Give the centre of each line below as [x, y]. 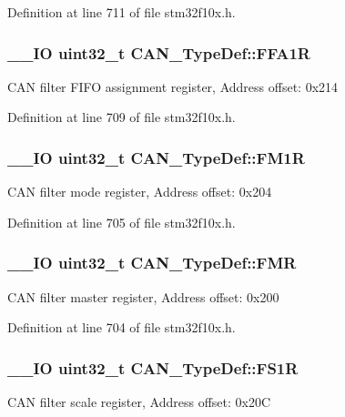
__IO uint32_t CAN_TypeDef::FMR [152, 263]
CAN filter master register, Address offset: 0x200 [143, 296]
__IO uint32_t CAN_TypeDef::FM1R [156, 157]
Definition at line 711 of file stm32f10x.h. [122, 12]
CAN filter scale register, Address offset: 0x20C [139, 402]
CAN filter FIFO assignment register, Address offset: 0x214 [173, 86]
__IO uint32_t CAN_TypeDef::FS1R [153, 367]
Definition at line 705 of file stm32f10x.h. [122, 222]
